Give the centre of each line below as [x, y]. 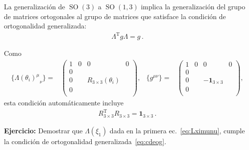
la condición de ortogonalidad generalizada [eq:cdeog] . [85, 141]
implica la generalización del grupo [193, 6]
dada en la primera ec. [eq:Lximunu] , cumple [177, 130]
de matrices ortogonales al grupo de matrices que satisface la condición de [115, 16]
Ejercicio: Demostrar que [43, 130]
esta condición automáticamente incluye [64, 103]
